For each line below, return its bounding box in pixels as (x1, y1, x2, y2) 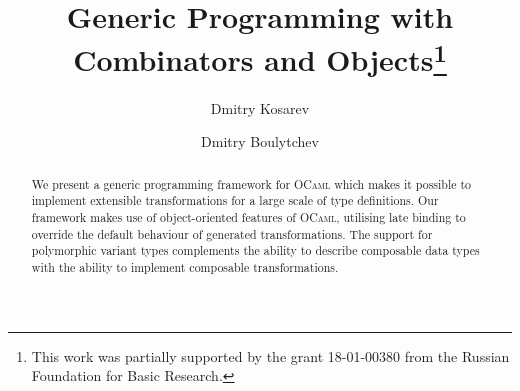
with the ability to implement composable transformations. (31, 258, 339, 275)
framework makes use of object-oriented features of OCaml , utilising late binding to (31, 208, 466, 225)
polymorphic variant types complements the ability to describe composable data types (31, 242, 480, 259)
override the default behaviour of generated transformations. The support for (31, 225, 433, 242)
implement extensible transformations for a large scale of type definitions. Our (31, 192, 439, 209)
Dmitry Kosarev (210, 97, 310, 118)
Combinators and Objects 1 (73, 35, 447, 80)
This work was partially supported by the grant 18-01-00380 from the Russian (31, 345, 510, 366)
